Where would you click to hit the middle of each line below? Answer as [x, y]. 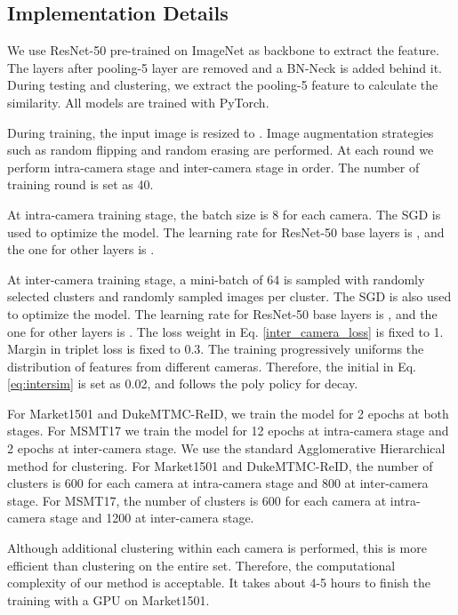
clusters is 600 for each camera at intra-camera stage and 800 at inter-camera [218, 483]
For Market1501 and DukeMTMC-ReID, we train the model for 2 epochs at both [228, 413]
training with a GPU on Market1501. [108, 599]
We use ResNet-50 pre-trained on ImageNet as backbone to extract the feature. [223, 50]
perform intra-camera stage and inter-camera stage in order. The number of [213, 167]
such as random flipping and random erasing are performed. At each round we [221, 150]
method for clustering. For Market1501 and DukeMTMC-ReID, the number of [220, 465]
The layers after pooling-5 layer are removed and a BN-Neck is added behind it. [225, 67]
